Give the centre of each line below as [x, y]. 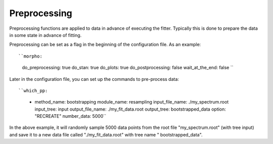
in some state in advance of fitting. [45, 35]
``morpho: [30, 56]
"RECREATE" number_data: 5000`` [70, 116]
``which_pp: [33, 90]
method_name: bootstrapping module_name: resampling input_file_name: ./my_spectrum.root [132, 102]
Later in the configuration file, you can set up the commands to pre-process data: [94, 79]
